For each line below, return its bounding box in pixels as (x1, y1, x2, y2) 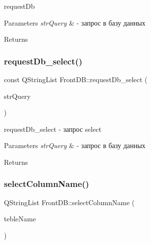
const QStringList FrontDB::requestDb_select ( (4, 74, 148, 84)
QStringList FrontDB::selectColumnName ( (4, 197, 135, 207)
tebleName (4, 213, 36, 224)
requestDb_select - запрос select (4, 123, 102, 134)
